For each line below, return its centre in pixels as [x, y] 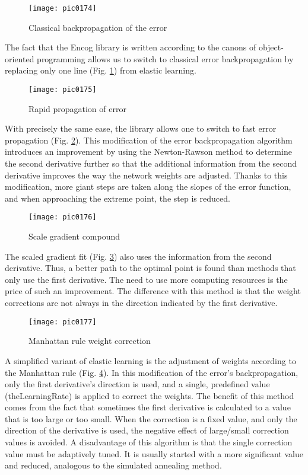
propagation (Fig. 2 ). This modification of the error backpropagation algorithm [149, 140]
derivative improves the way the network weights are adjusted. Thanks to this [146, 175]
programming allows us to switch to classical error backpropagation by [165, 58]
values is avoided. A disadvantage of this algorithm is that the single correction [149, 442]
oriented [20, 58]
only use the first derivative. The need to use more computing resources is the [146, 279]
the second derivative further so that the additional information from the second [151, 163]
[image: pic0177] [63, 322]
